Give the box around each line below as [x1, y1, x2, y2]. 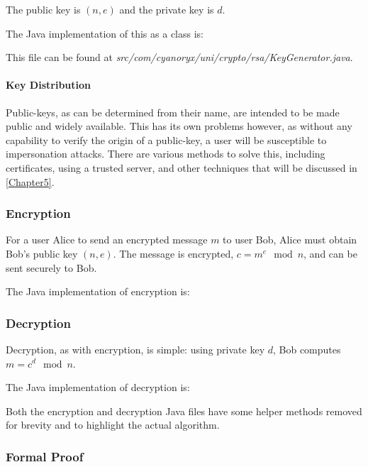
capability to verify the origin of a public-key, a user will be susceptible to [6, 132, 327, 147]
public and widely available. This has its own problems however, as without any [6, 119, 352, 133]
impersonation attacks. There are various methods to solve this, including [6, 146, 325, 161]
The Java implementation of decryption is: [6, 380, 190, 395]
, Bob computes [272, 341, 341, 356]
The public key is [6, 2, 81, 16]
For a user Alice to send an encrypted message [6, 232, 208, 247]
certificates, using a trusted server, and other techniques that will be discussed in [6, 160, 357, 175]
